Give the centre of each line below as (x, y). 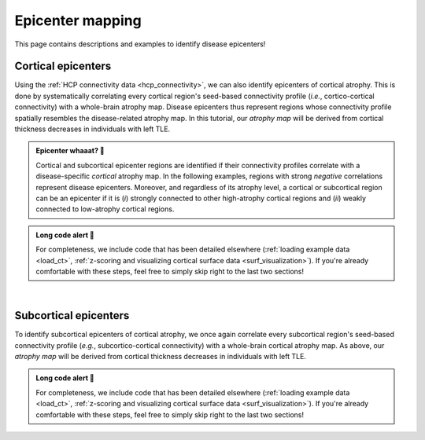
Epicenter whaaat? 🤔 (70, 151)
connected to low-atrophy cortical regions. (105, 209)
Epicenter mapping (78, 20)
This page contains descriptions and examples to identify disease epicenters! (140, 44)
